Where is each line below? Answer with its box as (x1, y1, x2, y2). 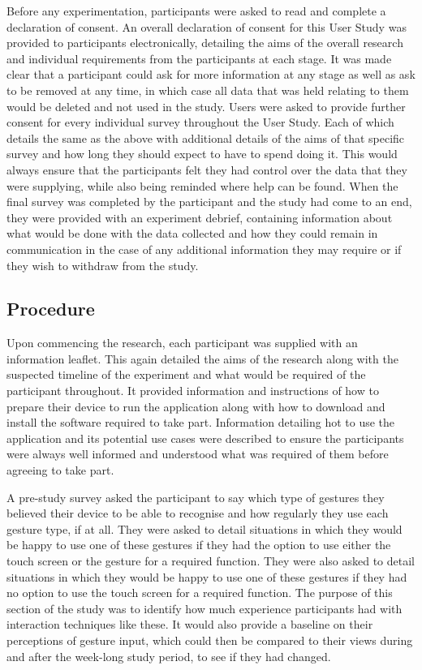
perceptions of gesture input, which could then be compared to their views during (6, 631, 413, 648)
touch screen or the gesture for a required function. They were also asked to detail (6, 552, 415, 569)
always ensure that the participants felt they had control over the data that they (6, 161, 407, 178)
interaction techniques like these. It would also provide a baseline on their (6, 616, 373, 633)
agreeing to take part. (6, 462, 114, 479)
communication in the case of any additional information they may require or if (6, 240, 402, 257)
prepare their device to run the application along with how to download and (6, 397, 385, 414)
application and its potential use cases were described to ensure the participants (6, 429, 404, 446)
